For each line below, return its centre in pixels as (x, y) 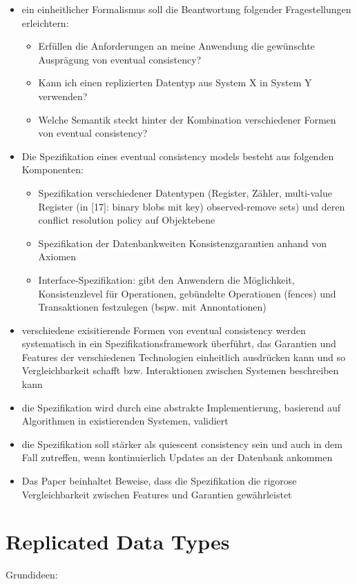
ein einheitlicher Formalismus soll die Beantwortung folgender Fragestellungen (186, 9)
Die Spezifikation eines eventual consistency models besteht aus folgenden (178, 156)
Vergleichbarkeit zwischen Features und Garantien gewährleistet (157, 494)
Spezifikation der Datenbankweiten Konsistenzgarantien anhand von (182, 243)
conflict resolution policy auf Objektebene (127, 220)
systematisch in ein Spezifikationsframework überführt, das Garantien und (179, 343)
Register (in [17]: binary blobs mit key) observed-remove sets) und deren (192, 206)
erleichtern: (45, 22)
